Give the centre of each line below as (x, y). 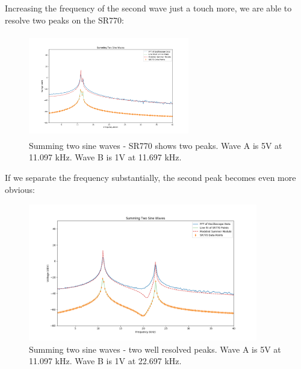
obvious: (20, 189)
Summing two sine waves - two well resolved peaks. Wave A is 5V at (155, 349)
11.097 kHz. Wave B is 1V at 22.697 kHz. (105, 361)
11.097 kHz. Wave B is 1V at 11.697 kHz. (105, 157)
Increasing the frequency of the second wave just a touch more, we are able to (148, 8)
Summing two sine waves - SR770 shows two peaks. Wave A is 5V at (156, 145)
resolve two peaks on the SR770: (64, 20)
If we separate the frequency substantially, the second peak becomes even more (150, 178)
